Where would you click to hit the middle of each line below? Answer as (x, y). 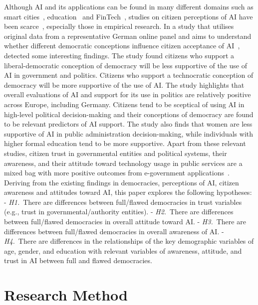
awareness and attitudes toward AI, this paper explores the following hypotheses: (128, 192)
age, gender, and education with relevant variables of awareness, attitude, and (123, 250)
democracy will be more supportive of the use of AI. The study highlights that (124, 84)
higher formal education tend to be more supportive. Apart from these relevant (125, 143)
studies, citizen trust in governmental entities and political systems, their (116, 153)
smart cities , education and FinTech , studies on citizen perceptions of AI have (129, 16)
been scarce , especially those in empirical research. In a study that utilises (119, 26)
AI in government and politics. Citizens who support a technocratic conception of (129, 75)
